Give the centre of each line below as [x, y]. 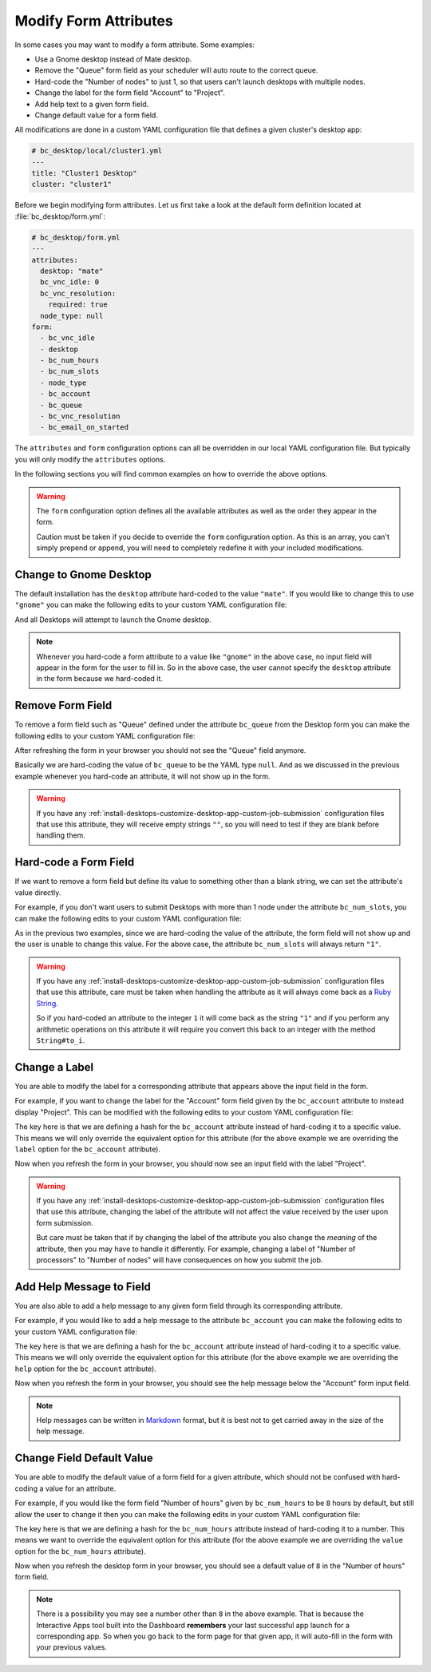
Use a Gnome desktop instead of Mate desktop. [113, 59]
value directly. [38, 892]
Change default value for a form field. [97, 115]
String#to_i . [61, 1040]
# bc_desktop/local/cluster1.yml [97, 151]
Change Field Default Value [84, 1458]
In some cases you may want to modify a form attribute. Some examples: [135, 45]
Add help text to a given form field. [92, 104]
